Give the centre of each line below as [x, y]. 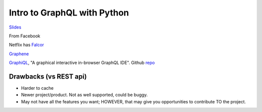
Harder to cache [37, 88]
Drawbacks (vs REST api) [48, 76]
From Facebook [25, 36]
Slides [15, 27]
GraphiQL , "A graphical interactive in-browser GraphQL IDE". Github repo [82, 63]
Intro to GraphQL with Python [69, 13]
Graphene [19, 54]
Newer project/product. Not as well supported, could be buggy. [84, 95]
